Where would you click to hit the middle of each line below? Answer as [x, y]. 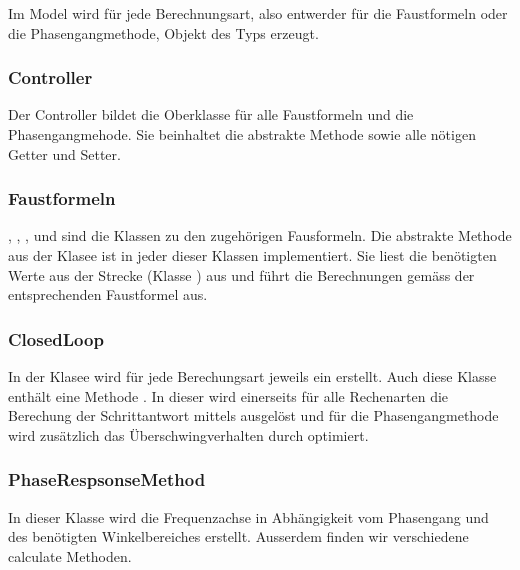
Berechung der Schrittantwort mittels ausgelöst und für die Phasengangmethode [253, 415]
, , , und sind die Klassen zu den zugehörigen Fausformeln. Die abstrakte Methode [260, 235]
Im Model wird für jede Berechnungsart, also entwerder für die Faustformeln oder [258, 13]
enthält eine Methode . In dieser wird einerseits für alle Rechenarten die [228, 395]
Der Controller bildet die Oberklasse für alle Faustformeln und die [211, 114]
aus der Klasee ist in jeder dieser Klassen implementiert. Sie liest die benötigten [252, 255]
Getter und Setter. [64, 153]
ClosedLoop [56, 338]
